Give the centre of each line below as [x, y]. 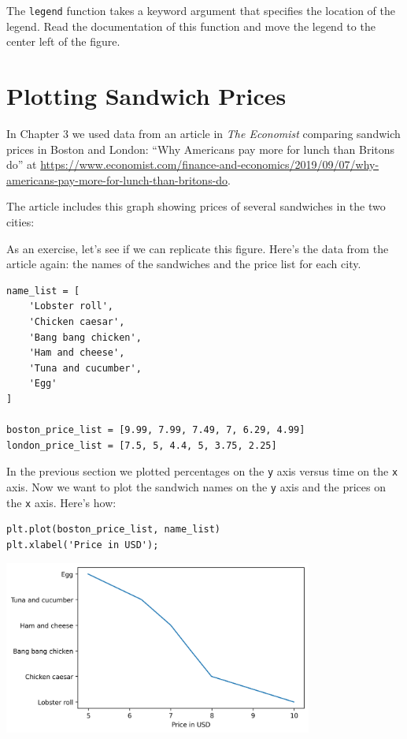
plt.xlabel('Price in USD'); [83, 545]
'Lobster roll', [71, 306]
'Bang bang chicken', [85, 337]
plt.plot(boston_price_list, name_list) [114, 530]
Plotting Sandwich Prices [146, 96]
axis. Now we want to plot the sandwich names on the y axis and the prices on [196, 486]
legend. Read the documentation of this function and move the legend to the [191, 26]
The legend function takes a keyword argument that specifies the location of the [201, 10]
